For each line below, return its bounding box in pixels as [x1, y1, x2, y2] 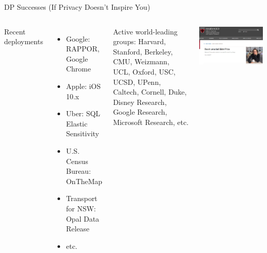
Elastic [66, 118, 88, 129]
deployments [4, 36, 43, 47]
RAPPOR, [66, 43, 100, 54]
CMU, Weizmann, [113, 56, 169, 67]
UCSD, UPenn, [113, 76, 161, 87]
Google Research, [113, 106, 167, 117]
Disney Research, [113, 96, 167, 107]
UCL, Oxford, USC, [113, 66, 176, 77]
